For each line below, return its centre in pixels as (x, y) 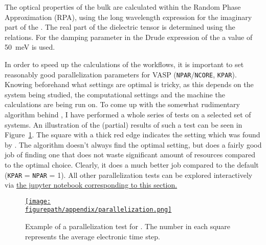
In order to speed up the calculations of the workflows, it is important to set (124, 64)
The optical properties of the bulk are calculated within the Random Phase (123, 7)
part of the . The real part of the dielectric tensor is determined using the (120, 27)
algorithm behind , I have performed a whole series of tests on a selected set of (128, 114)
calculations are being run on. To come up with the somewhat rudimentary (122, 104)
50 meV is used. (30, 47)
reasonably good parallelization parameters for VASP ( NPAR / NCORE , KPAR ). (121, 74)
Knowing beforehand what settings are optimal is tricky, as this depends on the (129, 84)
